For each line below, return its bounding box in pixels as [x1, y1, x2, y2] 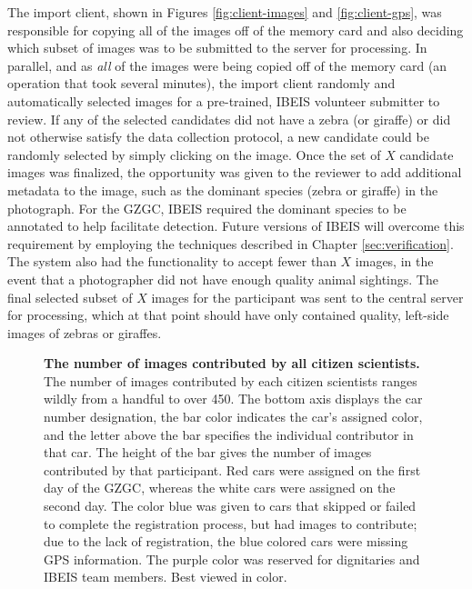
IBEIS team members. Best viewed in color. [44, 567, 287, 586]
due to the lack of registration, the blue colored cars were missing [44, 532, 408, 551]
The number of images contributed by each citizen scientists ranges [44, 371, 417, 390]
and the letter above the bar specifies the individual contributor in [44, 424, 414, 444]
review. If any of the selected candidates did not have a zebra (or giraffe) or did [7, 109, 451, 128]
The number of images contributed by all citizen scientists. [44, 354, 420, 373]
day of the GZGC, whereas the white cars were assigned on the [44, 478, 396, 497]
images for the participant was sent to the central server [151, 287, 464, 306]
